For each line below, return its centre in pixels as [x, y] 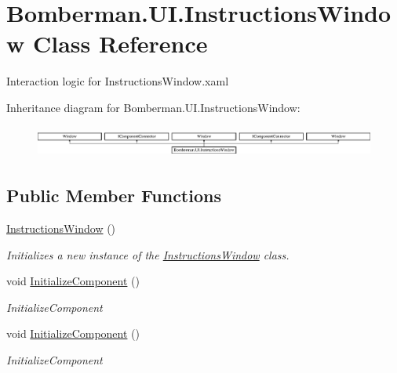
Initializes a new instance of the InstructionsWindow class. [148, 254]
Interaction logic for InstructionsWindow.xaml [118, 81]
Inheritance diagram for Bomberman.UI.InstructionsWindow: [153, 107]
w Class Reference [107, 43]
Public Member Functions [114, 196]
